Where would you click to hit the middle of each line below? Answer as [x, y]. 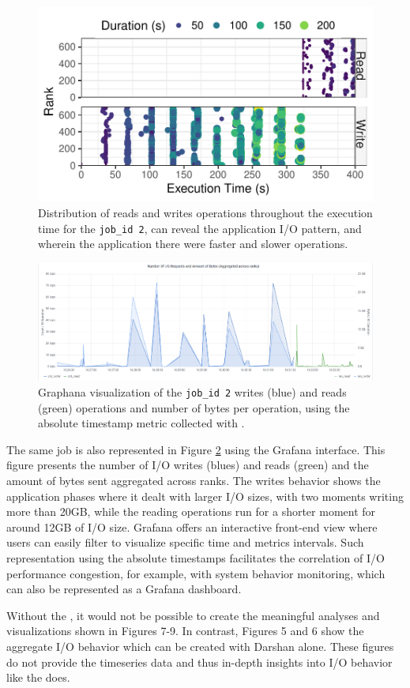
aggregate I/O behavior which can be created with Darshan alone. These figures [200, 646]
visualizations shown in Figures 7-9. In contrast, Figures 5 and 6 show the [185, 631]
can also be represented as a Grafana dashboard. [124, 589]
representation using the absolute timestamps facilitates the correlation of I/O [196, 557]
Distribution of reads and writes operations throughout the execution [205, 212]
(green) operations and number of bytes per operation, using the [194, 407]
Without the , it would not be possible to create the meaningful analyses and [193, 615]
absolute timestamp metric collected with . [141, 423]
